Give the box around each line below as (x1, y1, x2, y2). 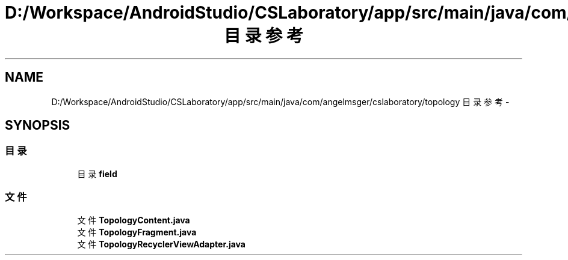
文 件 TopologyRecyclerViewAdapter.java (77, 238, 245, 249)
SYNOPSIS (5, 118, 70, 133)
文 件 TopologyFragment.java (77, 226, 197, 237)
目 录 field (77, 168, 117, 179)
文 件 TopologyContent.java (77, 214, 190, 225)
